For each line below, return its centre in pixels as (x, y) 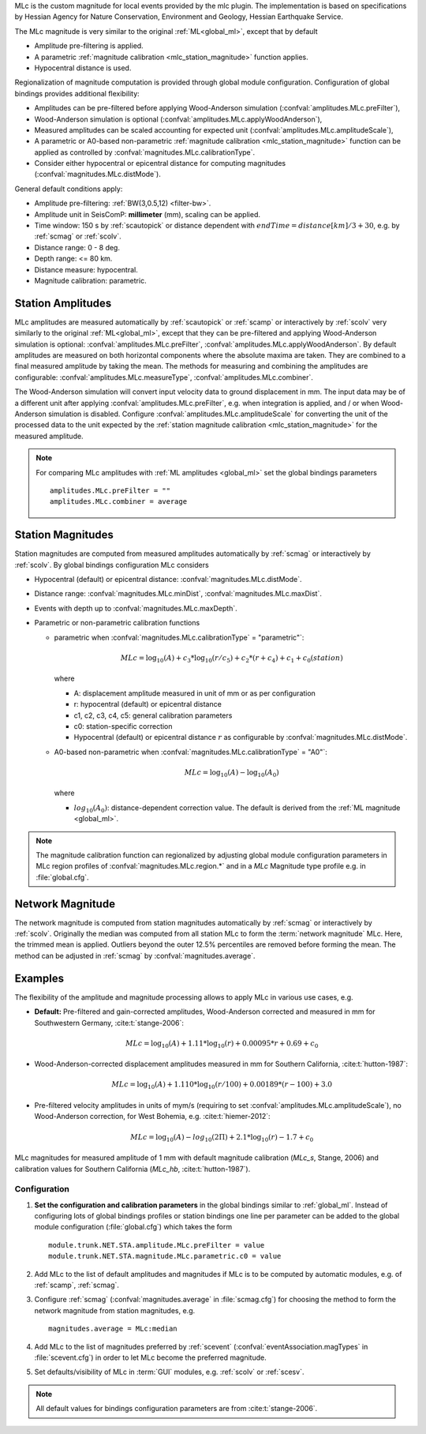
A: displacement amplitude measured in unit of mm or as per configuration (194, 693)
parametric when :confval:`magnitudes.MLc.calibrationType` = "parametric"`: (179, 637)
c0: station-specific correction (123, 726)
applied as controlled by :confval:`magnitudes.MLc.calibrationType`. (145, 152)
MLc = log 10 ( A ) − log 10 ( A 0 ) (232, 773)
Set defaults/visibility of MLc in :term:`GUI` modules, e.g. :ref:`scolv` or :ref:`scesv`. (169, 1372)
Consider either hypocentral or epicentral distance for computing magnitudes (160, 163)
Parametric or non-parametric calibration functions (117, 623)
